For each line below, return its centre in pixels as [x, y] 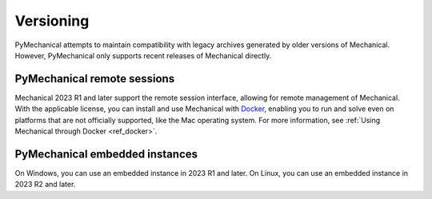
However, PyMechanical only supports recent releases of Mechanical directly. [143, 55]
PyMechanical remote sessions [95, 79]
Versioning [52, 21]
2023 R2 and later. [45, 185]
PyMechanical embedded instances [106, 154]
